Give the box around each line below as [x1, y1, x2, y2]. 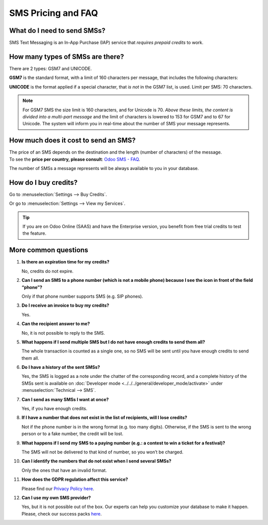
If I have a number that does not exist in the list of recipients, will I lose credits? [21, 415, 188, 421]
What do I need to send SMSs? [9, 26, 106, 35]
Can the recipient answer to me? [21, 321, 90, 327]
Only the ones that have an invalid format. [21, 467, 107, 473]
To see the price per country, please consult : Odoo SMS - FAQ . [9, 156, 140, 162]
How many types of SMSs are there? [9, 52, 124, 61]
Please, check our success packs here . [21, 511, 102, 517]
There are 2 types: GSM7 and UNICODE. [9, 65, 92, 72]
